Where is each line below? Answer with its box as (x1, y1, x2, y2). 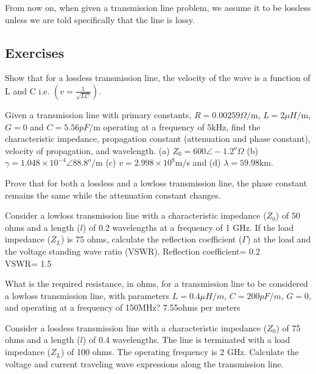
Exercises (5, 43, 65, 62)
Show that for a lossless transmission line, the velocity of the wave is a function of (5, 71, 311, 84)
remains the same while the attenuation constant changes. (5, 188, 221, 201)
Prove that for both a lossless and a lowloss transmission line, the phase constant (5, 176, 307, 189)
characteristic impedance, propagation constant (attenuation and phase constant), (5, 132, 311, 145)
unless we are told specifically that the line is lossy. (5, 13, 195, 26)
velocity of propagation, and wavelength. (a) (5, 144, 170, 157)
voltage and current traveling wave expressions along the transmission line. (5, 357, 284, 370)
